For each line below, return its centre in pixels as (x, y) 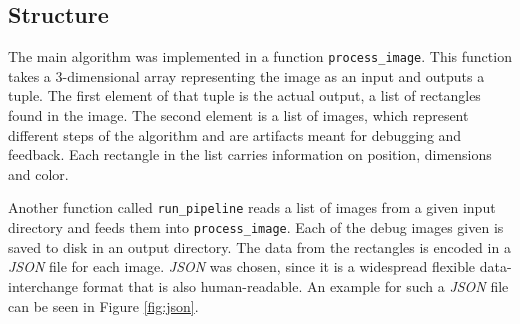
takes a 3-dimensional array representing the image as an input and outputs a (246, 75)
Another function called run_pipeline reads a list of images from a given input (252, 207)
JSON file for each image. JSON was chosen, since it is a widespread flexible (242, 266)
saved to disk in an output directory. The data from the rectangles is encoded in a (259, 246)
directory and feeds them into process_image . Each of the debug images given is (256, 227)
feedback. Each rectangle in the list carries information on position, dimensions (250, 154)
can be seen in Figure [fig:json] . (103, 305)
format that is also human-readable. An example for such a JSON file (295, 285)
